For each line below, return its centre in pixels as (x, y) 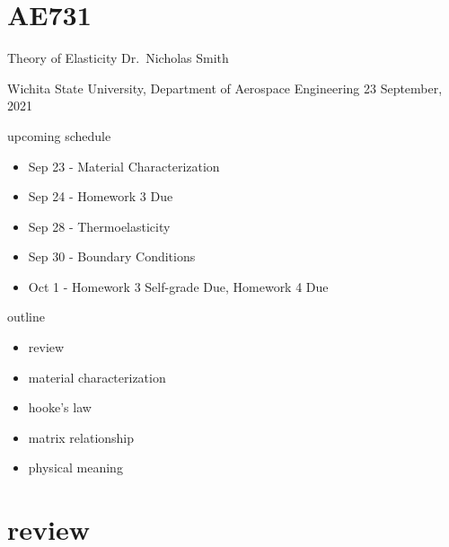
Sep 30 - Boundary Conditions (112, 256)
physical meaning (75, 468)
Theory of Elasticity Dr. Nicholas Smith (118, 58)
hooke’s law (60, 407)
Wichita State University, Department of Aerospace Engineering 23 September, (225, 88)
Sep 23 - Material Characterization (124, 166)
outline (26, 317)
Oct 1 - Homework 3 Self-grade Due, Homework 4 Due (178, 286)
